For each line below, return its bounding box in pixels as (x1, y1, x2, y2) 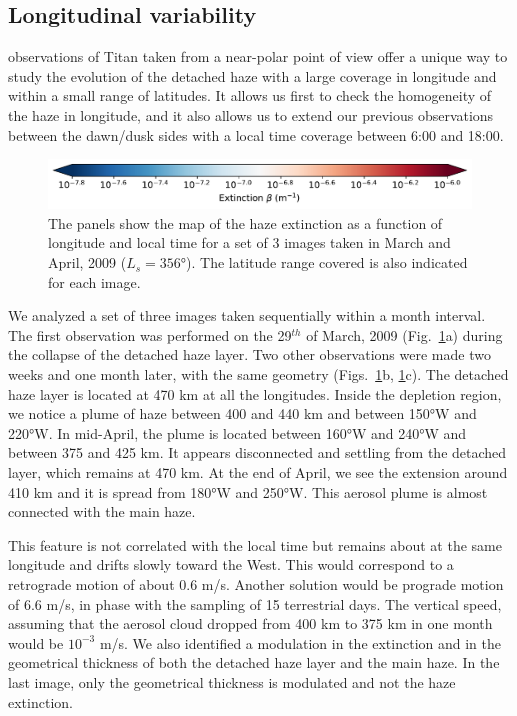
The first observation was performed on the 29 (8, 324, 292, 345)
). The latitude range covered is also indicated (186, 252, 468, 273)
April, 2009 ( (48, 252, 127, 273)
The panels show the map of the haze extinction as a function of (48, 212, 443, 233)
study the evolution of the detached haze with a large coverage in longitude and (8, 65, 497, 86)
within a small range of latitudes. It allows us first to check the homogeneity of (8, 85, 492, 106)
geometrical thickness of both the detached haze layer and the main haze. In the (8, 652, 500, 673)
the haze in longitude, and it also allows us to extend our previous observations (8, 104, 494, 125)
